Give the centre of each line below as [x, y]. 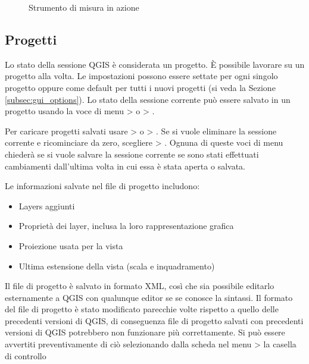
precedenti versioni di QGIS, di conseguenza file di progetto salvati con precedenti [154, 320]
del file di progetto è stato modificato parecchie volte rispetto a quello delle [142, 309]
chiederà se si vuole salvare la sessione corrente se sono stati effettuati [132, 154]
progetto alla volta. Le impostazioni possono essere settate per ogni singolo [141, 76]
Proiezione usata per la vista [71, 245]
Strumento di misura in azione [84, 7]
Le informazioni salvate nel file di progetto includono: [102, 186]
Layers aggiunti [47, 205]
